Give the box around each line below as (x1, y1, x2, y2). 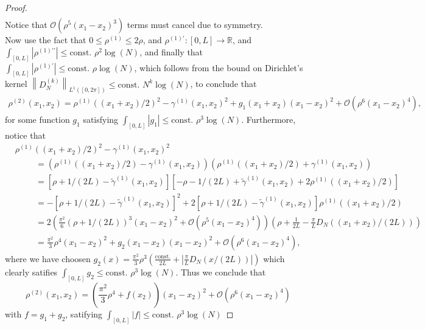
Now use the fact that (5, 33, 86, 46)
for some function (5, 113, 70, 126)
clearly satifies (5, 265, 58, 278)
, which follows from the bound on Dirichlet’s (134, 61, 303, 74)
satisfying (83, 113, 119, 126)
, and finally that (139, 45, 203, 58)
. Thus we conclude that (175, 265, 266, 278)
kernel (5, 77, 27, 90)
